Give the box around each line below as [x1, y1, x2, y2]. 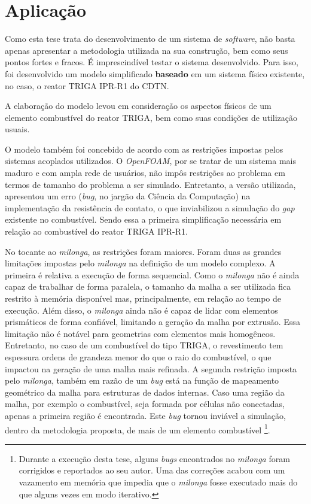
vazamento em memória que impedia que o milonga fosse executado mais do [19, 475, 298, 488]
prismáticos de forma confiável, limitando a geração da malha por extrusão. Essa [5, 315, 300, 328]
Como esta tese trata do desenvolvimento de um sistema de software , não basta [5, 32, 295, 45]
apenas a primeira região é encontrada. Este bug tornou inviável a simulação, [5, 409, 286, 421]
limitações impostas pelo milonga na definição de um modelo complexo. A [5, 257, 276, 269]
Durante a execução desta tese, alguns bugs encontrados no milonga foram [19, 452, 290, 464]
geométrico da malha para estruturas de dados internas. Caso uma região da [5, 385, 285, 398]
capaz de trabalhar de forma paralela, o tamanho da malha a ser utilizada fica [5, 280, 291, 293]
